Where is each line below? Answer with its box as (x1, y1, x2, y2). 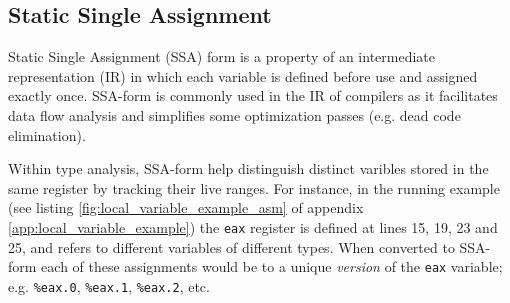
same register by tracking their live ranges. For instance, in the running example (8, 177, 500, 198)
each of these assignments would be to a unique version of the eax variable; (41, 256, 503, 277)
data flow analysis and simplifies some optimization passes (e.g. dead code (8, 104, 461, 125)
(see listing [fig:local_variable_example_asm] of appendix (8, 197, 364, 218)
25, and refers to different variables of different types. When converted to (8, 236, 455, 257)
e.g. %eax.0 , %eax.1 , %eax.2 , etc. (8, 275, 210, 296)
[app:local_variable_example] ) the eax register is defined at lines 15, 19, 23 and (8, 216, 498, 237)
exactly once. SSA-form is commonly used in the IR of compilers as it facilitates (8, 85, 498, 106)
